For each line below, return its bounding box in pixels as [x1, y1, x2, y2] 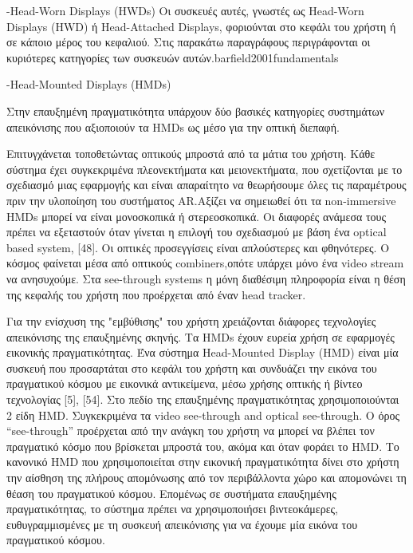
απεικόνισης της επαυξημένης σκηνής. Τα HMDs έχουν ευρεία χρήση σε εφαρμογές [6, 328, 395, 345]
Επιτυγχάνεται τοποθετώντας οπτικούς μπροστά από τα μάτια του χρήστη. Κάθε [6, 145, 376, 162]
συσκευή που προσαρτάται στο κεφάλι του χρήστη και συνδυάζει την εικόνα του [6, 359, 377, 376]
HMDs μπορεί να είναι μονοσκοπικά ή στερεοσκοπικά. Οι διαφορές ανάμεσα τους [6, 207, 387, 224]
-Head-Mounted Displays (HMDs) [6, 76, 171, 93]
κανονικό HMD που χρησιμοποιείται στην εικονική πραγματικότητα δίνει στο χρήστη [6, 453, 399, 470]
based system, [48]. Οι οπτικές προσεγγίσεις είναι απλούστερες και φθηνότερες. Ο [6, 239, 390, 255]
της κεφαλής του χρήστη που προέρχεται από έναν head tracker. [6, 286, 306, 302]
